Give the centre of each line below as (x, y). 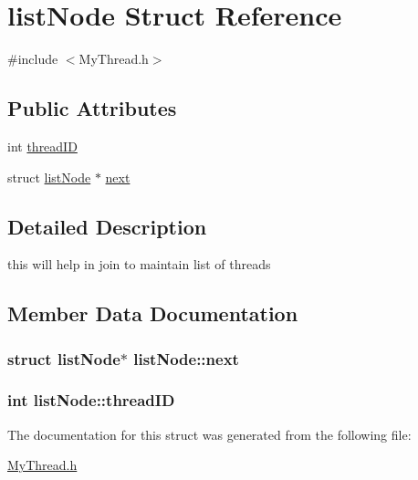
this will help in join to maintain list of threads (139, 264)
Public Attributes (92, 108)
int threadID (42, 146)
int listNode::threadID (91, 400)
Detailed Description (107, 226)
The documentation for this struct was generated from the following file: (209, 434)
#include (33, 59)
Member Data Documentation (153, 313)
